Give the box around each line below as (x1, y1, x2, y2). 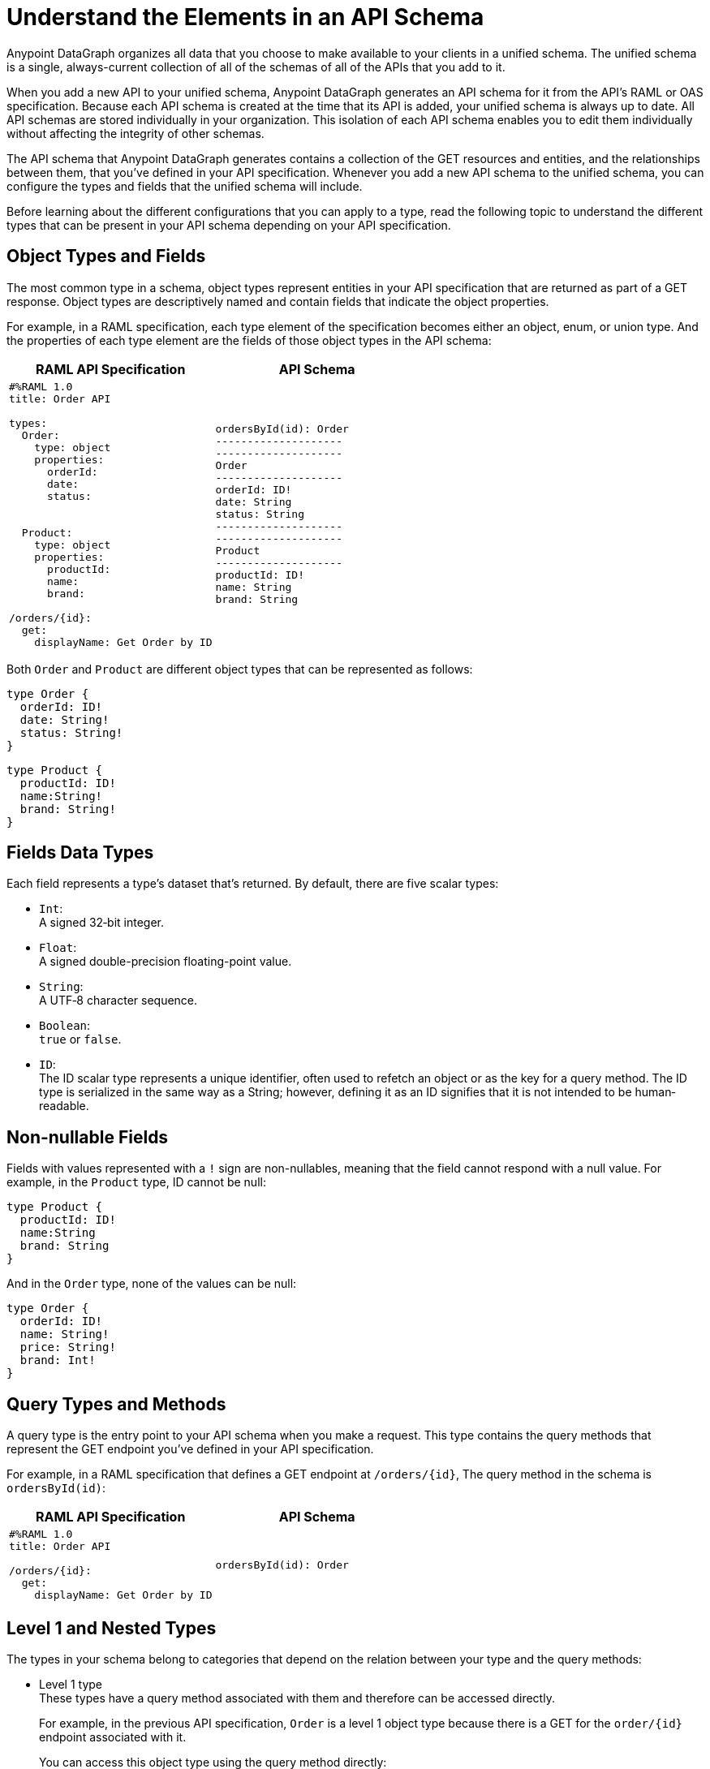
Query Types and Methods (6, 1393, 226, 1414)
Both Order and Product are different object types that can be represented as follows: (6, 661, 473, 676)
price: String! (19, 1341, 116, 1354)
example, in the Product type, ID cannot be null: (6, 1175, 266, 1190)
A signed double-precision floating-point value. (39, 954, 292, 969)
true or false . (39, 1032, 122, 1047)
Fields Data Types (6, 842, 154, 863)
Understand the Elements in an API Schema (6, 3, 484, 31)
